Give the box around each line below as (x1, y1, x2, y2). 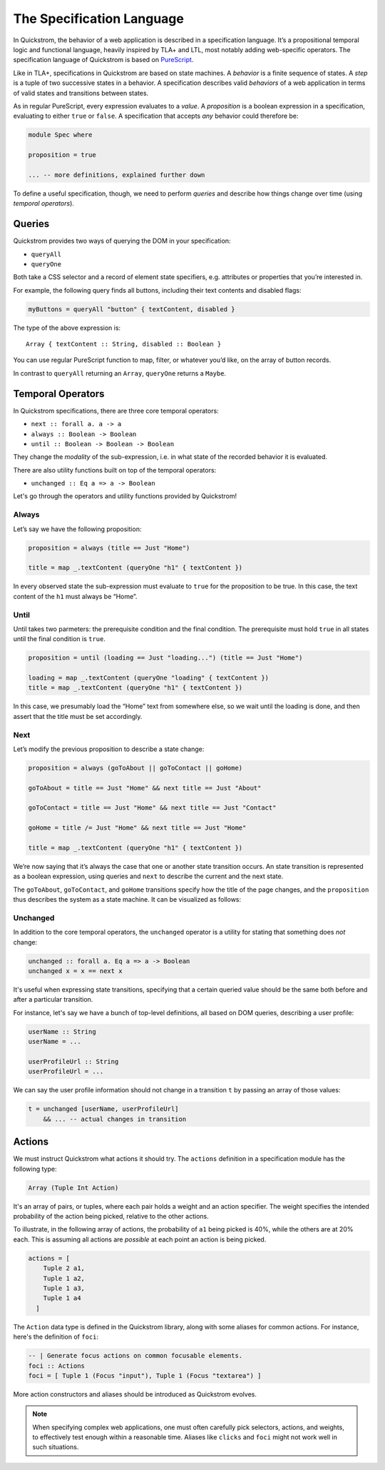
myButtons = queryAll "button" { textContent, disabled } (28, 305, 235, 313)
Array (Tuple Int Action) (28, 1184, 119, 1192)
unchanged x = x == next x (28, 967, 123, 975)
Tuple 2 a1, (43, 1264, 86, 1272)
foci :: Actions (28, 1361, 86, 1370)
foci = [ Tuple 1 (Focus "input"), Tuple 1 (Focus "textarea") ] (28, 1371, 262, 1379)
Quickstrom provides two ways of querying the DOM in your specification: (13, 236, 231, 246)
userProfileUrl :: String (28, 1057, 119, 1066)
